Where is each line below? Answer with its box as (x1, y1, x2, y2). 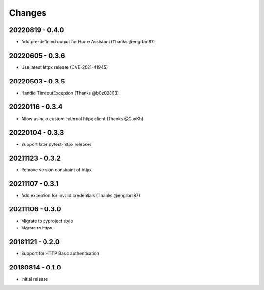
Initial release (21, 276, 48, 282)
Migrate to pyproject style (21, 218, 73, 224)
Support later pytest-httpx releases (21, 141, 92, 147)
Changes (9, 7, 46, 18)
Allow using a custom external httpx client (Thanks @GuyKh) (21, 115, 144, 122)
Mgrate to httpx (21, 225, 53, 230)
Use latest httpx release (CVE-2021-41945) (21, 64, 108, 70)
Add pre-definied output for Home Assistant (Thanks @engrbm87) (21, 39, 155, 45)
